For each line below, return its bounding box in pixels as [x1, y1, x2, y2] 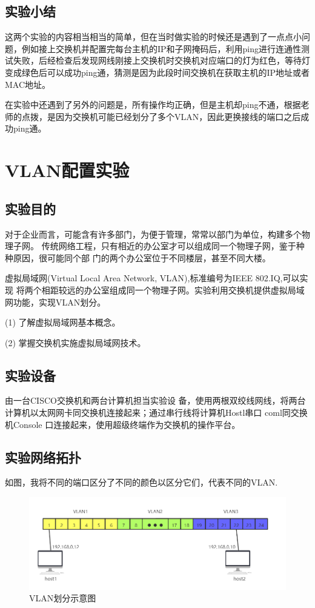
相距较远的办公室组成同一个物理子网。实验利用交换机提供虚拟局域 [41, 283, 305, 296]
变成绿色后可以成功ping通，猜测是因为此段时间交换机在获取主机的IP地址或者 [5, 65, 310, 78]
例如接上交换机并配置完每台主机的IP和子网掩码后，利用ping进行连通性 [21, 42, 302, 55]
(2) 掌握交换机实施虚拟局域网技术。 [5, 336, 146, 349]
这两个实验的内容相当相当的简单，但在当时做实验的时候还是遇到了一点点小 [5, 30, 302, 43]
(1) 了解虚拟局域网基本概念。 [5, 316, 121, 329]
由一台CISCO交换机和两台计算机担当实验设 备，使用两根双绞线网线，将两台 [5, 394, 306, 407]
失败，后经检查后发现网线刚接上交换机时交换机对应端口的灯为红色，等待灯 [13, 54, 310, 67]
